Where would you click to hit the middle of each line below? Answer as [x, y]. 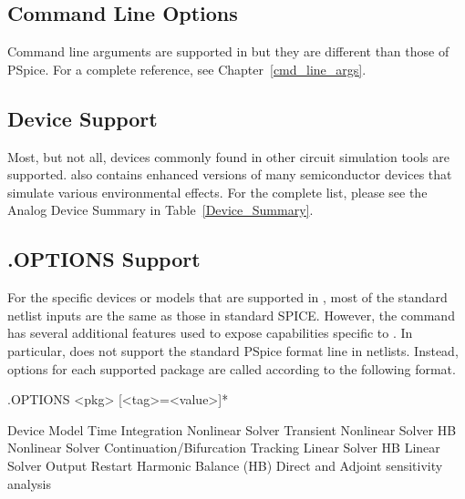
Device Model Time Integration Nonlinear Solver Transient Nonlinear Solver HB [232, 429]
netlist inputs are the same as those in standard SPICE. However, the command [231, 315]
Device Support [83, 118]
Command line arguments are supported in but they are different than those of [228, 51]
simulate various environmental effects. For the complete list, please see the [217, 192]
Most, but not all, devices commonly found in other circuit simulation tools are [229, 156]
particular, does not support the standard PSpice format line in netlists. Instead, [233, 350]
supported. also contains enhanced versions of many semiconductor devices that [230, 174]
